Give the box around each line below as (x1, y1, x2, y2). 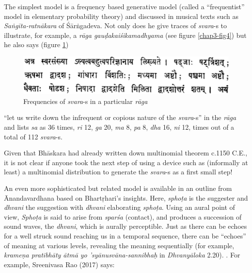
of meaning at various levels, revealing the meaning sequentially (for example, (4, 240, 235, 250)
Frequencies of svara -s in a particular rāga (23, 96, 148, 106)
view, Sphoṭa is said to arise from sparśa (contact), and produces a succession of (4, 211, 242, 222)
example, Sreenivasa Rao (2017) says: (4, 259, 115, 269)
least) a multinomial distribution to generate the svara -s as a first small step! (4, 167, 233, 177)
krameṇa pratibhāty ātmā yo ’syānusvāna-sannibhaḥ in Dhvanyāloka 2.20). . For (4, 250, 240, 260)
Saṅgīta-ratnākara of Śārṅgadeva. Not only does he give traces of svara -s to (4, 20, 227, 31)
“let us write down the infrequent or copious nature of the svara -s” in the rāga (4, 112, 236, 122)
